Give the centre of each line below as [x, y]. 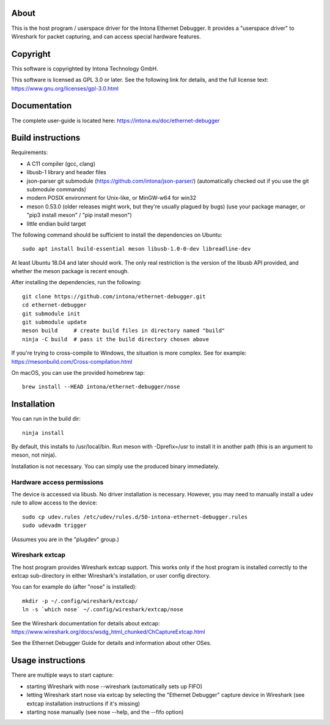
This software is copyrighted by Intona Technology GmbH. [85, 68]
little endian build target [56, 224]
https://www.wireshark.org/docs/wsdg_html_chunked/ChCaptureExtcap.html [108, 632]
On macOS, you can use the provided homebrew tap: [78, 373]
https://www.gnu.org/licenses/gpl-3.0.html [65, 88]
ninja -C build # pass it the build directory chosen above [116, 339]
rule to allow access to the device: [54, 503]
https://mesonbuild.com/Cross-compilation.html [72, 361]
